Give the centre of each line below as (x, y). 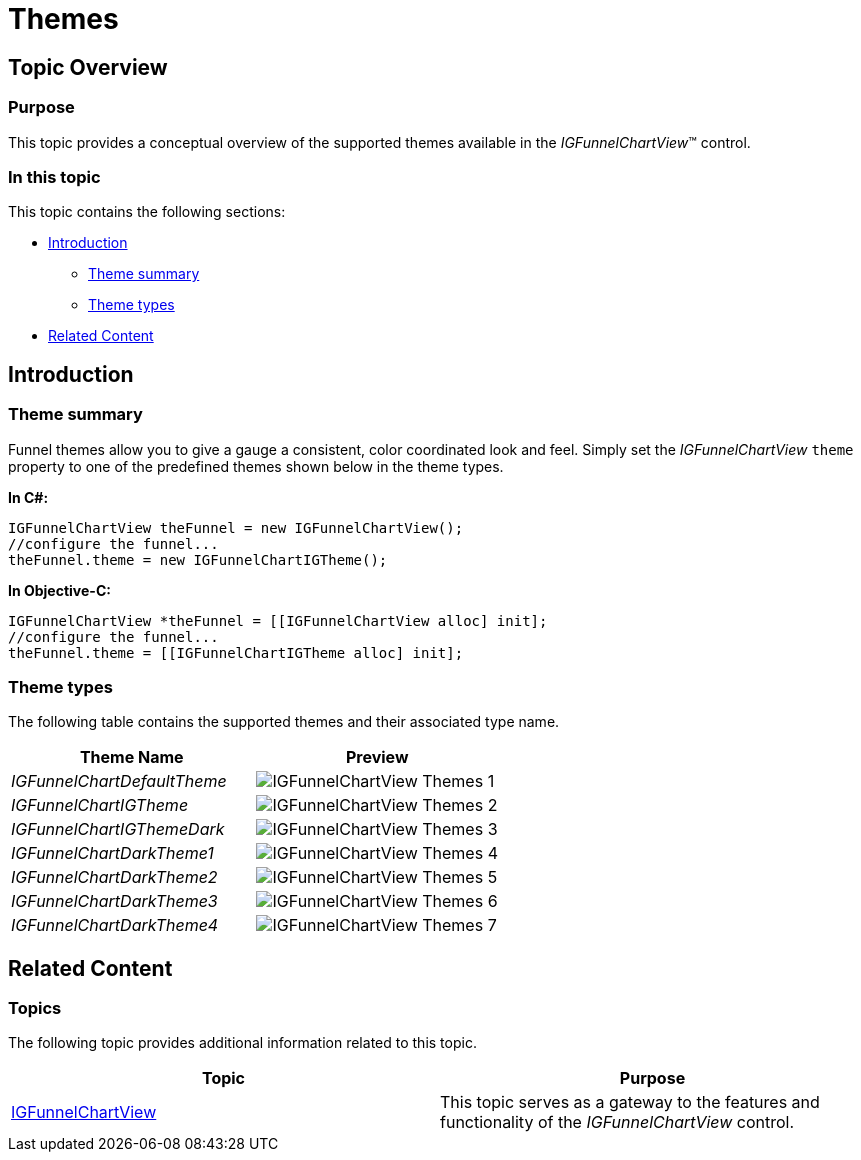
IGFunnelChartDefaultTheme (119, 781)
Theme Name (131, 757)
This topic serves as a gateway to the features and (630, 1102)
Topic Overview (88, 67)
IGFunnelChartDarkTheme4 (115, 925)
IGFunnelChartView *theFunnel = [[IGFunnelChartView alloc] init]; (278, 620)
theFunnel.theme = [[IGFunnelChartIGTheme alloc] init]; (236, 652)
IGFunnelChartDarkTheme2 (114, 877)
